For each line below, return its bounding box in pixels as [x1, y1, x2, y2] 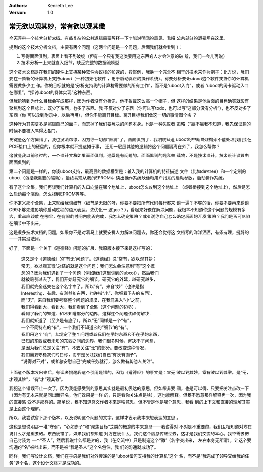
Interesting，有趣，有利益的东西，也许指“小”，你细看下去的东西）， [21, 290, 155, 296]
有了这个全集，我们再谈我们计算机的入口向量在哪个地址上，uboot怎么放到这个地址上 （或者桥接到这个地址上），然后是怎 [9, 184, 250, 190]
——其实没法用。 [9, 236, 43, 242]
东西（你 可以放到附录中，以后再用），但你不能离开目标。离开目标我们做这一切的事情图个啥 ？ [9, 112, 197, 118]
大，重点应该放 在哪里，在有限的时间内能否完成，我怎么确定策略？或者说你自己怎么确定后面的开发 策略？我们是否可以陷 [9, 214, 250, 219]
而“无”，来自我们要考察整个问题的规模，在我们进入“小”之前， [21, 297, 144, 303]
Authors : [9, 3, 28, 8]
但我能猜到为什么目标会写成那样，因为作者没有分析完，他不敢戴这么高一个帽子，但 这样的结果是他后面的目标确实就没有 [9, 98, 249, 104]
